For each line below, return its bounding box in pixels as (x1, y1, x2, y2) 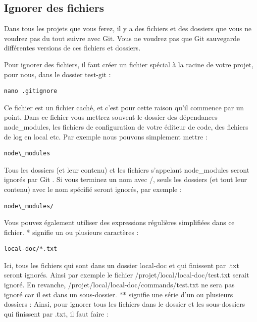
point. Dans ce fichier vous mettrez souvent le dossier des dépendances (4, 112, 217, 122)
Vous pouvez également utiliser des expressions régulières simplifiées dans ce (4, 217, 235, 228)
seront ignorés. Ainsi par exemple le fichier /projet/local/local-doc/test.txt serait (4, 270, 250, 280)
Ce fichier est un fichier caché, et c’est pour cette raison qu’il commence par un (4, 102, 244, 112)
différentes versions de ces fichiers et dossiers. (4, 43, 141, 53)
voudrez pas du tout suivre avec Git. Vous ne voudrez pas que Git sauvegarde (4, 33, 240, 43)
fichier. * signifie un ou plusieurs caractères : (4, 227, 139, 237)
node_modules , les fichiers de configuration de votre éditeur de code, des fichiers (4, 121, 248, 132)
